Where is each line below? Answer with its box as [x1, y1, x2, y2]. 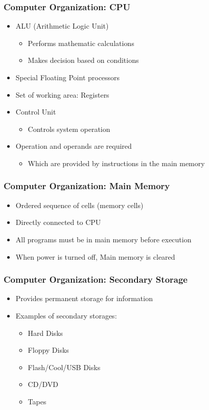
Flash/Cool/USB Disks [28, 361, 101, 372]
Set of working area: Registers [15, 89, 109, 100]
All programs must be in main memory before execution [15, 234, 192, 244]
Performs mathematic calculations [28, 37, 134, 48]
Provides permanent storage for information [15, 293, 153, 304]
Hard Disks [28, 327, 63, 338]
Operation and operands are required [15, 141, 132, 151]
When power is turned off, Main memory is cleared [15, 251, 175, 262]
